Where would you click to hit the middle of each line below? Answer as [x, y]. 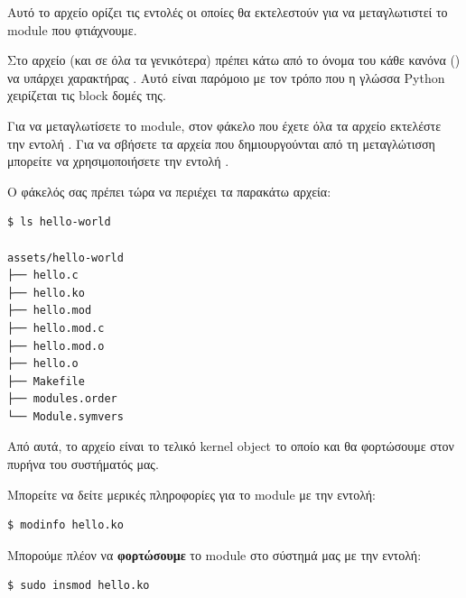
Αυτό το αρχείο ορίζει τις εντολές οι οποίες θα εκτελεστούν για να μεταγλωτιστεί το [228, 12]
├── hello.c [43, 276]
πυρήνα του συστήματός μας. [83, 464]
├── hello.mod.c [56, 328]
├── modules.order [62, 399]
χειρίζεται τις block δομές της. [87, 95]
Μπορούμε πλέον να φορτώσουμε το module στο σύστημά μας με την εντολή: [214, 554]
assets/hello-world [65, 258]
